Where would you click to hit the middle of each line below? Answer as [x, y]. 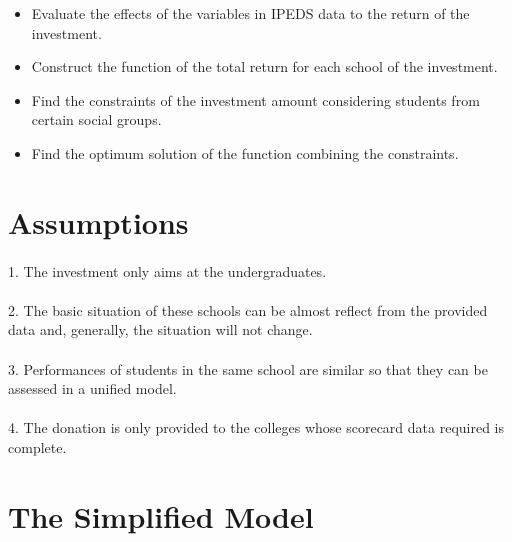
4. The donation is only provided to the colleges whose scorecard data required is [256, 427]
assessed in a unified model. [92, 388]
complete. [37, 446]
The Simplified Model [161, 515]
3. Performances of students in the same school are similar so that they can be [248, 368]
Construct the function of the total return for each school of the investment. [264, 66]
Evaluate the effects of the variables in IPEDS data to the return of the [250, 13]
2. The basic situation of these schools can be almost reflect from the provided [248, 309]
